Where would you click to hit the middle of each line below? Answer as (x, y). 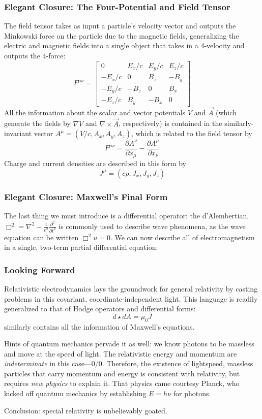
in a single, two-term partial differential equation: (81, 247)
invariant (18, 133)
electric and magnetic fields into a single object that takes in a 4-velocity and (124, 45)
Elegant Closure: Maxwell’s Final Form (86, 196)
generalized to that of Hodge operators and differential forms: (100, 309)
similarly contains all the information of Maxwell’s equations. (99, 326)
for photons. (192, 393)
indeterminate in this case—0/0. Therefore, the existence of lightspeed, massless (129, 363)
